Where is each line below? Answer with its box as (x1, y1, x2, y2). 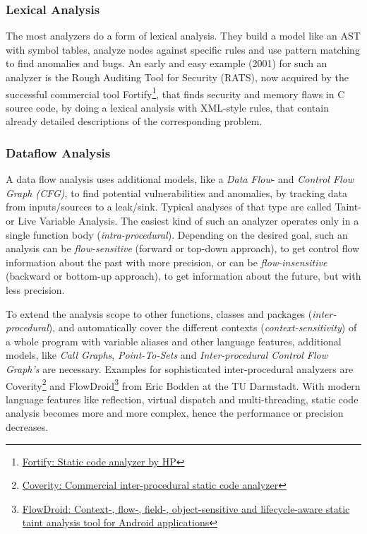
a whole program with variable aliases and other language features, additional (6, 333, 342, 348)
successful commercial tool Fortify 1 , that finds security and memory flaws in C (6, 84, 345, 101)
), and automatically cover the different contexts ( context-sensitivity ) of (48, 320, 357, 335)
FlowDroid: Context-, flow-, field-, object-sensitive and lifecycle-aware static (22, 501, 350, 516)
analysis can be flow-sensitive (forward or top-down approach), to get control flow (6, 241, 360, 256)
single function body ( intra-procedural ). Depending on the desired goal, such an (6, 227, 348, 242)
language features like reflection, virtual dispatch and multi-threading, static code (6, 391, 359, 406)
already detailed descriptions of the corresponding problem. (6, 114, 263, 129)
